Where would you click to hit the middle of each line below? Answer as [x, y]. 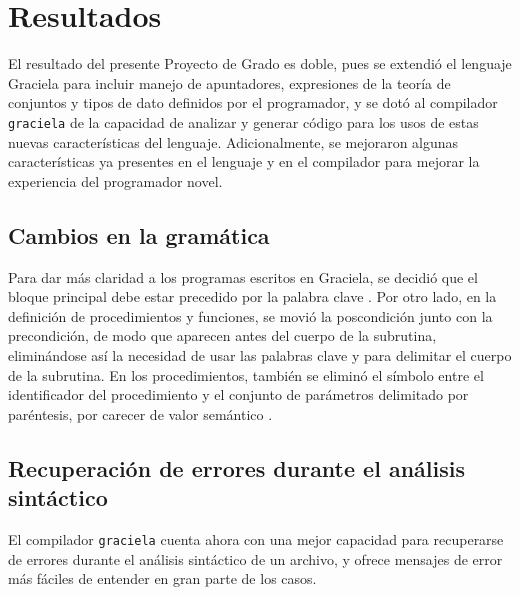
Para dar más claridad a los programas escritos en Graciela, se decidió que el [243, 276]
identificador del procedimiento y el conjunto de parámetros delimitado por [238, 394]
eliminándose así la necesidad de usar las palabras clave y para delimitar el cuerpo [260, 354]
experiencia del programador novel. [115, 180]
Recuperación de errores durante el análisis [236, 467]
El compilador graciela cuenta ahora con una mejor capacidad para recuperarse [256, 538]
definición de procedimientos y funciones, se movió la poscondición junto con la [250, 315]
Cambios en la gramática [139, 234]
